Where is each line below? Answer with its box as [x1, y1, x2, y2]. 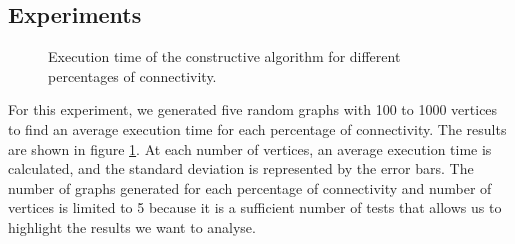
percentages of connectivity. [48, 65, 217, 86]
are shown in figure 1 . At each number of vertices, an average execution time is [8, 138, 492, 159]
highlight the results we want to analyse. [8, 216, 256, 237]
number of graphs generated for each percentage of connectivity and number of [8, 177, 492, 198]
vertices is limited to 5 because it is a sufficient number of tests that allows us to [8, 197, 502, 218]
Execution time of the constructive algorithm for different [48, 46, 401, 67]
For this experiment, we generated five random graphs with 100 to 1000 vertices [8, 99, 498, 120]
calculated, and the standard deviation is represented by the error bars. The [8, 158, 474, 179]
